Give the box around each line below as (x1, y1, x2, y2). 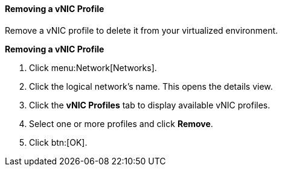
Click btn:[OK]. (29, 137, 88, 148)
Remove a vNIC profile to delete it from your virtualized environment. (5, 25, 278, 36)
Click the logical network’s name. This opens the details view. (29, 81, 273, 92)
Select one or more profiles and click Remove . (29, 118, 213, 129)
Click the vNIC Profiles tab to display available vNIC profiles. (29, 99, 271, 110)
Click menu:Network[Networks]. (29, 62, 157, 73)
